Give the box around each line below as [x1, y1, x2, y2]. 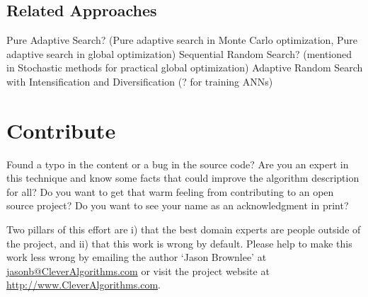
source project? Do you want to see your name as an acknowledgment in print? [6, 198, 349, 213]
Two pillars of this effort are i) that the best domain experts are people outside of [6, 222, 361, 237]
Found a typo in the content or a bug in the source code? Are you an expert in [6, 156, 349, 171]
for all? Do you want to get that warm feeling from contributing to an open [6, 184, 334, 199]
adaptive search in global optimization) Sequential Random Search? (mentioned [6, 46, 352, 61]
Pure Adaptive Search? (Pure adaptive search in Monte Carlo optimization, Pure [6, 33, 357, 47]
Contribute [6, 115, 116, 144]
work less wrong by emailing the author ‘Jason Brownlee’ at [6, 250, 267, 264]
